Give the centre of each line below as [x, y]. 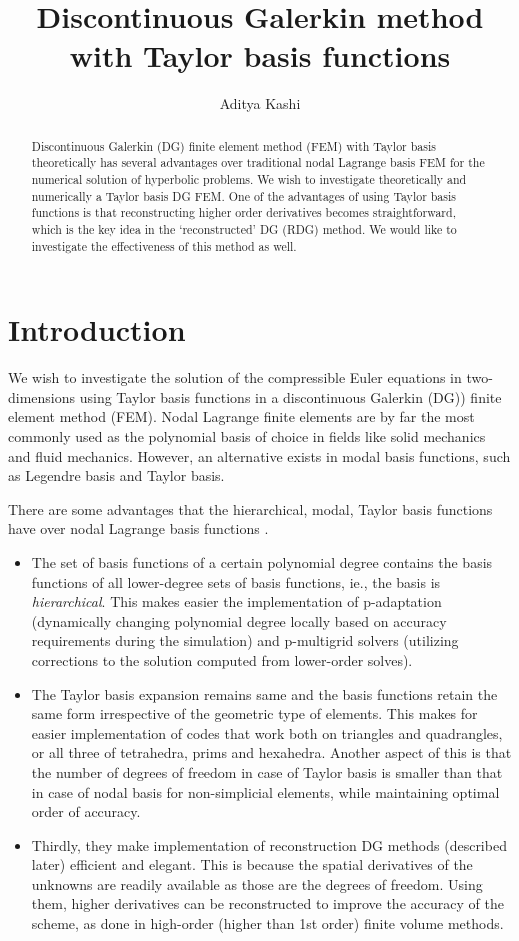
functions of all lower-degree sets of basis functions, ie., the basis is [236, 581]
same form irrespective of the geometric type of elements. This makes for [254, 713]
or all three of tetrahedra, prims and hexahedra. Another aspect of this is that [271, 752]
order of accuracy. [86, 811]
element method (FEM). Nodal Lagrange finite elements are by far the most [241, 416]
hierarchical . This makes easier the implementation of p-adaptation [236, 601]
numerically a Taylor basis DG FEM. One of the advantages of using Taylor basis [243, 195]
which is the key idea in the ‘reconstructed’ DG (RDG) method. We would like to [244, 228]
